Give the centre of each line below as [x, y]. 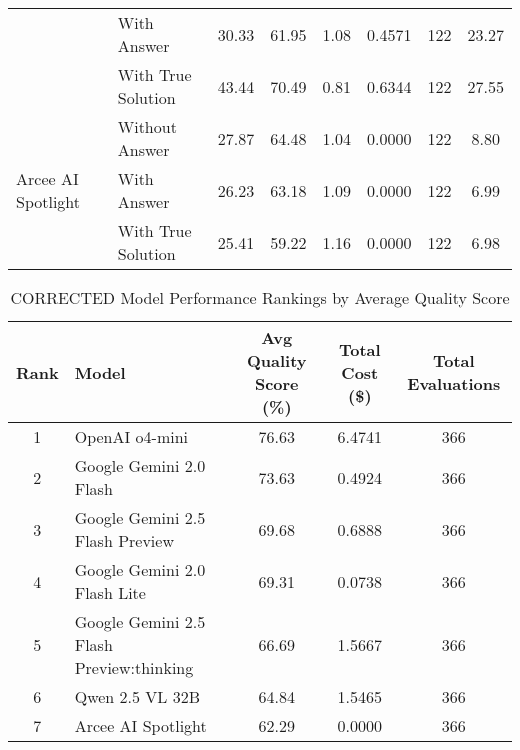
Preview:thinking [134, 667]
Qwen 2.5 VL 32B [137, 696]
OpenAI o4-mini [131, 436]
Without [147, 126]
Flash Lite [110, 592]
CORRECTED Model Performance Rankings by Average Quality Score [260, 297]
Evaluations [454, 383]
